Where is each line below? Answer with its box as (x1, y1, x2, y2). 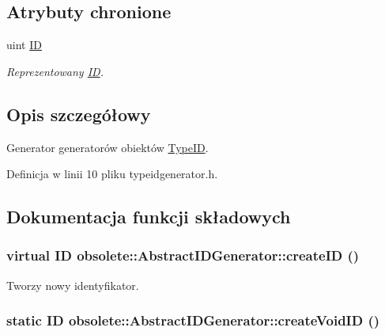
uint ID (6, 36, 42, 53)
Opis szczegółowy (6, 101, 151, 126)
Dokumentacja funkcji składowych (6, 204, 291, 229)
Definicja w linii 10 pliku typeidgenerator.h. (6, 166, 218, 182)
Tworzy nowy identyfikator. (6, 276, 139, 293)
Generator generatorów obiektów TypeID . (6, 139, 209, 155)
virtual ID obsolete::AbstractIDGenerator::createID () (6, 246, 360, 265)
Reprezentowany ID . (6, 63, 104, 79)
